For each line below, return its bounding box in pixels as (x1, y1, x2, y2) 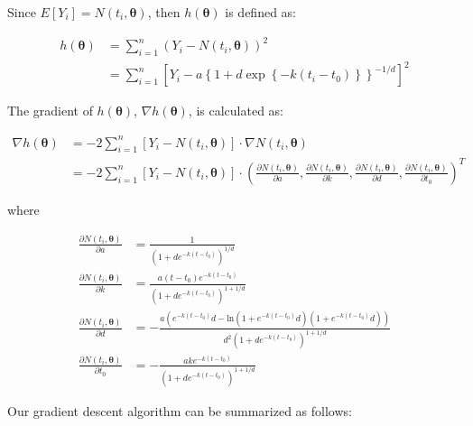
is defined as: (225, 3, 296, 21)
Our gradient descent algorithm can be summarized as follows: (7, 401, 352, 420)
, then (147, 3, 181, 21)
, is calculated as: (188, 101, 283, 120)
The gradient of (7, 101, 93, 120)
